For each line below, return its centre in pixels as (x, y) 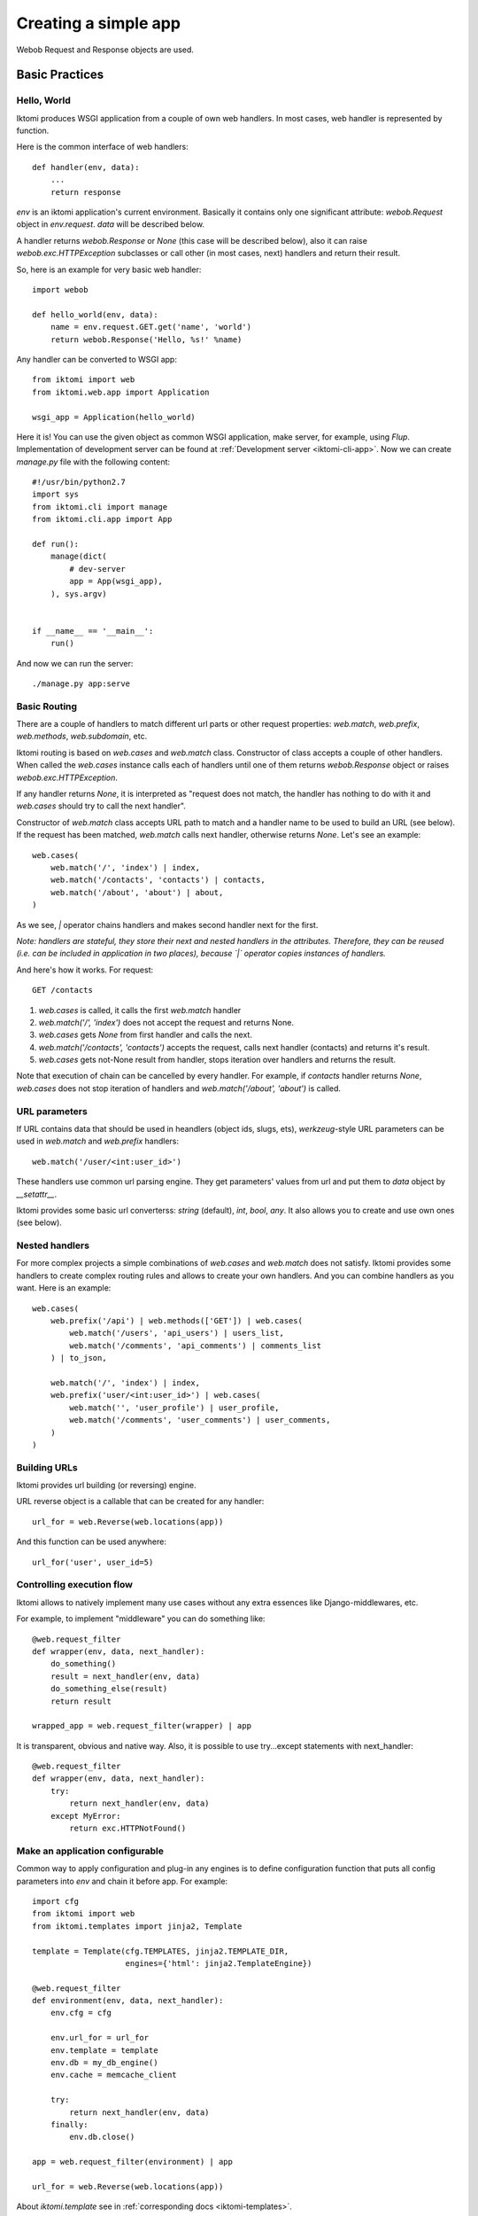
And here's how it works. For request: (85, 970)
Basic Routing (47, 706)
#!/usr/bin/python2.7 (79, 482)
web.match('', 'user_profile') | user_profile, (174, 1408)
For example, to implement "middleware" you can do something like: (141, 1619)
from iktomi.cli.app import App (102, 519)
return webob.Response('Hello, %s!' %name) (146, 339)
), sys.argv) (78, 593)
